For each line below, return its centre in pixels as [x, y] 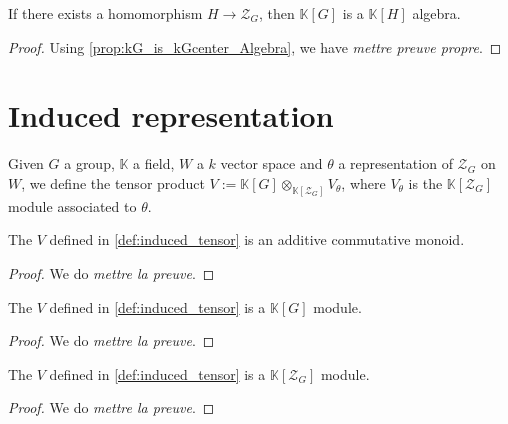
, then [277, 13]
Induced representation [171, 115]
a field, [154, 163]
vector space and [271, 163]
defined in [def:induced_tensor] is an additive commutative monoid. [257, 239]
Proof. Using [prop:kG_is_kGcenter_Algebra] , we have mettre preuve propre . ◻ [255, 46]
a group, [89, 163]
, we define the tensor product [113, 182]
